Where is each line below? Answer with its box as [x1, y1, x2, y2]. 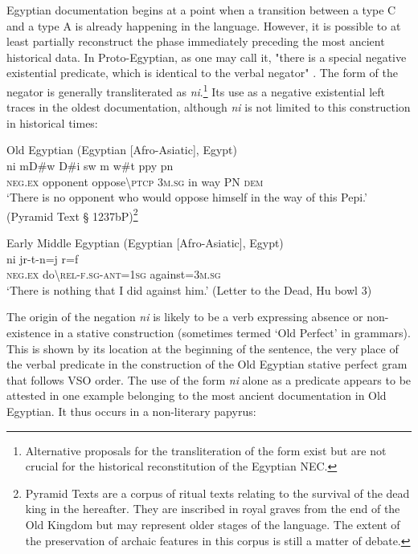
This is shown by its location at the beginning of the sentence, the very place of [6, 340, 399, 356]
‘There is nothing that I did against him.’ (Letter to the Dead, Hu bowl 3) [6, 281, 372, 298]
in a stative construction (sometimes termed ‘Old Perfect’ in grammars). [54, 324, 411, 340]
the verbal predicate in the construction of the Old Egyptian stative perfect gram [6, 356, 408, 373]
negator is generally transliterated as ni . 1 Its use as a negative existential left [6, 80, 385, 100]
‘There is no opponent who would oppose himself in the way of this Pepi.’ [6, 189, 367, 206]
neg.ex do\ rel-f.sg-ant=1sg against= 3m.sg [6, 266, 221, 283]
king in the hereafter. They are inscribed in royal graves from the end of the [25, 500, 400, 517]
